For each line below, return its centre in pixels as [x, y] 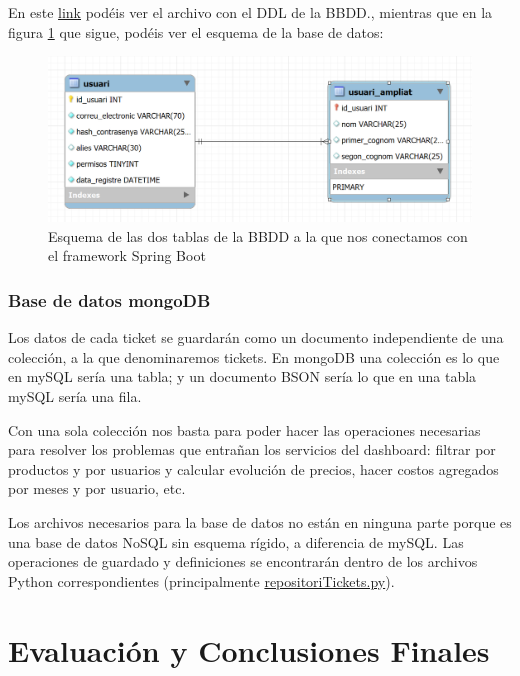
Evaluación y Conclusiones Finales [249, 649]
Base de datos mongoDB [109, 299]
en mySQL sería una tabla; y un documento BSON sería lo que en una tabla [242, 376]
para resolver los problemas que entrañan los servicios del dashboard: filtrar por [252, 449]
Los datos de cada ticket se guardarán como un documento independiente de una [256, 337]
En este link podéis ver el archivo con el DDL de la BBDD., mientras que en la [250, 12]
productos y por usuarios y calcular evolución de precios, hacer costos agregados [253, 468]
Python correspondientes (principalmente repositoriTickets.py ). [201, 580]
